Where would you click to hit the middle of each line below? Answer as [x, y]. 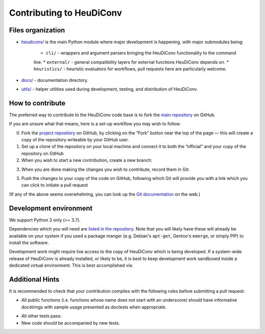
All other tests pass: [41, 316]
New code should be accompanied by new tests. [71, 323]
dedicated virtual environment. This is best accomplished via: [71, 265]
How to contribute [37, 103]
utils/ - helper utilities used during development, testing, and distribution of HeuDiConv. [110, 89]
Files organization [37, 30]
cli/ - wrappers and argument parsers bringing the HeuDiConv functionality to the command [141, 53]
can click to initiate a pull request [55, 185]
